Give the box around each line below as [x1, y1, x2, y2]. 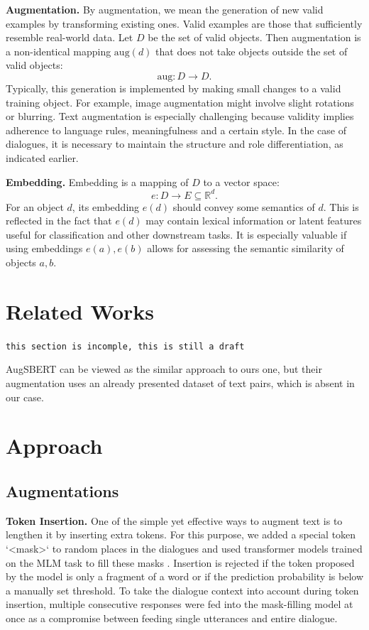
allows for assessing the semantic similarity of [147, 241, 344, 256]
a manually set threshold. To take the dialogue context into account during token [6, 582, 359, 597]
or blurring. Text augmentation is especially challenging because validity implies [6, 109, 354, 124]
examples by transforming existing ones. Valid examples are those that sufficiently [6, 16, 363, 31]
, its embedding [72, 199, 140, 214]
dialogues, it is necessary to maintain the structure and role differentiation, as [6, 136, 343, 151]
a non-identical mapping [6, 43, 111, 58]
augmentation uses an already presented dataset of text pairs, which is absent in [6, 375, 355, 390]
